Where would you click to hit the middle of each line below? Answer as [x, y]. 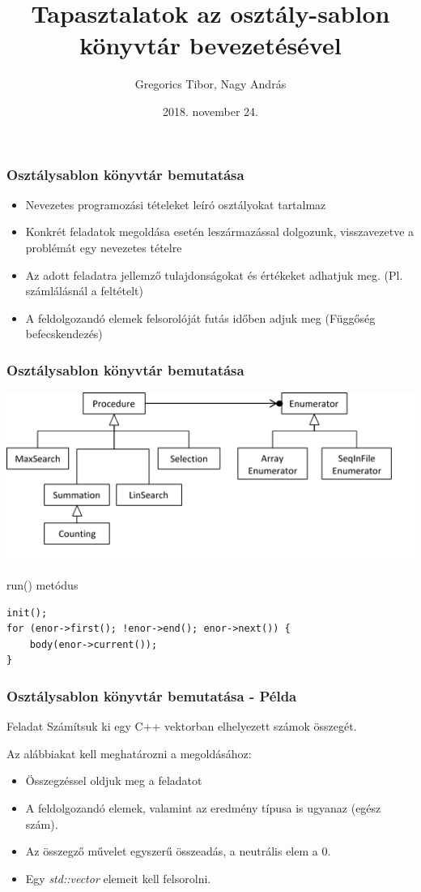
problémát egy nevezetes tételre [104, 247]
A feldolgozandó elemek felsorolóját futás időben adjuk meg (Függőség [200, 317]
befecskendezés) [64, 334]
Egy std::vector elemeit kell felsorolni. [118, 878]
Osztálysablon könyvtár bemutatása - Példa [152, 695]
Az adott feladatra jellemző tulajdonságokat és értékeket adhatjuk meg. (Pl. [214, 274]
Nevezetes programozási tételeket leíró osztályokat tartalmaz [176, 204]
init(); [27, 613]
